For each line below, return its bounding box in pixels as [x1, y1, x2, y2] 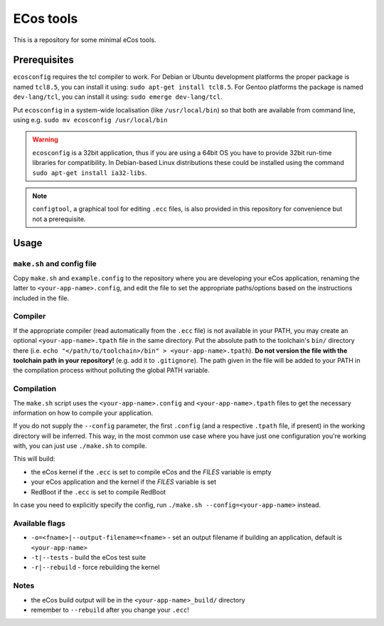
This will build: [13, 455, 55, 463]
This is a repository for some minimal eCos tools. [13, 36, 156, 44]
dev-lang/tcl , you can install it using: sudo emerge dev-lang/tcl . [13, 92, 223, 101]
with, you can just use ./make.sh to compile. [13, 442, 147, 450]
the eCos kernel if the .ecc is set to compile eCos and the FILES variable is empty [31, 467, 272, 476]
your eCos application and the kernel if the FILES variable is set [31, 477, 217, 487]
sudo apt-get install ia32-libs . [32, 168, 147, 177]
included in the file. [13, 294, 70, 302]
